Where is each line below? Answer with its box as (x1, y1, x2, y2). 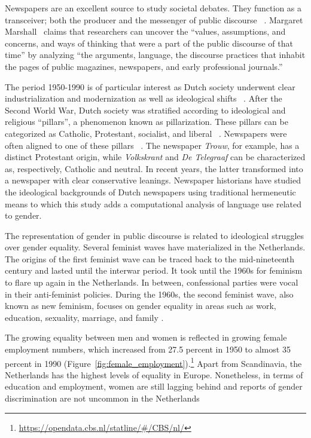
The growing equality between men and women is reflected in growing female (5, 331, 287, 344)
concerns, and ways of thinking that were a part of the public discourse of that (5, 36, 293, 49)
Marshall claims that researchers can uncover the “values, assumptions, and (5, 25, 286, 38)
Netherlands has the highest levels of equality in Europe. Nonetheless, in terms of (5, 368, 303, 381)
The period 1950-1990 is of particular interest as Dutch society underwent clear (5, 80, 295, 93)
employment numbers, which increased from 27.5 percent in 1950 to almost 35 (5, 343, 291, 356)
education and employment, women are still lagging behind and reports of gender (5, 380, 303, 393)
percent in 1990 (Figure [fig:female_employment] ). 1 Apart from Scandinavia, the (5, 355, 302, 369)
